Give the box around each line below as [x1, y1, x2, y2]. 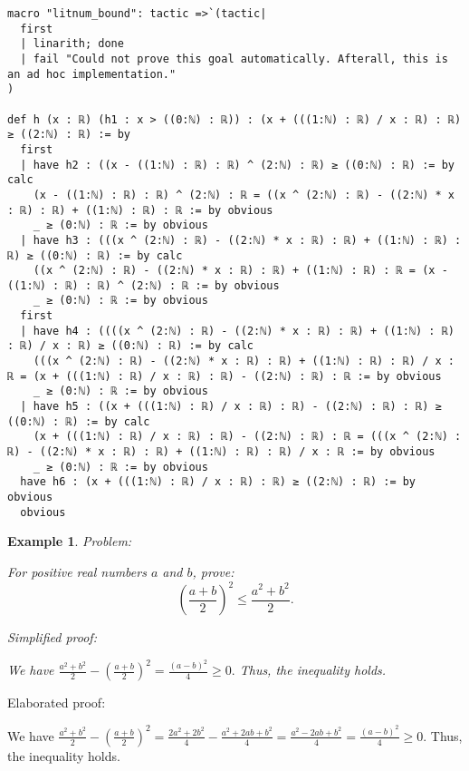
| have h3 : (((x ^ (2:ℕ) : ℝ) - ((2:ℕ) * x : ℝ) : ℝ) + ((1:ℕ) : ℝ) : [20, 233, 462, 247]
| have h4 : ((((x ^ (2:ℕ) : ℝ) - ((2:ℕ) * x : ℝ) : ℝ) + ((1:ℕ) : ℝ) [20, 324, 455, 337]
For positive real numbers [7, 561, 147, 581]
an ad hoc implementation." [7, 67, 177, 81]
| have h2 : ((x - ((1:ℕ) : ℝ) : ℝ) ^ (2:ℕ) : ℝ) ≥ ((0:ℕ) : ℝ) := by [20, 158, 455, 171]
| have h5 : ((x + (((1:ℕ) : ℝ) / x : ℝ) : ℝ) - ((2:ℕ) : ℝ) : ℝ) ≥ [20, 400, 442, 414]
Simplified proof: [7, 628, 97, 646]
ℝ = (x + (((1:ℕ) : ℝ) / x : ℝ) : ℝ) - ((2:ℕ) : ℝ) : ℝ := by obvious [7, 369, 442, 383]
